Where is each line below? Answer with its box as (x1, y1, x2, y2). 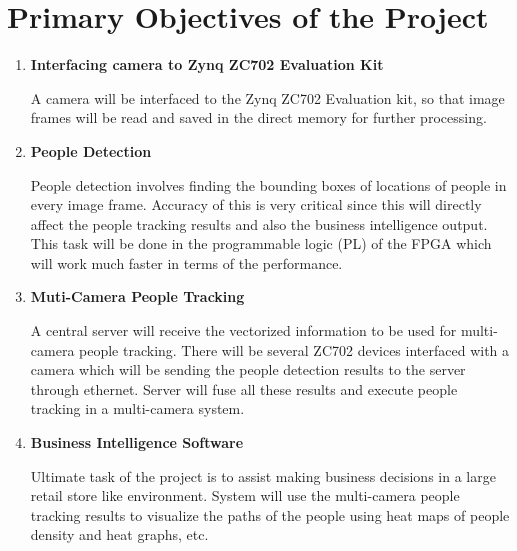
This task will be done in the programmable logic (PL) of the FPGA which (30, 233, 492, 254)
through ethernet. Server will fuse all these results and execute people (30, 378, 458, 399)
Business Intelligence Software (30, 432, 244, 453)
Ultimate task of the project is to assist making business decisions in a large (30, 465, 496, 486)
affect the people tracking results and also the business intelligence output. (30, 213, 488, 234)
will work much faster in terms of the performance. (30, 252, 343, 273)
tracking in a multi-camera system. (30, 398, 245, 419)
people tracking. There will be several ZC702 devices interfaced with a (79, 339, 510, 360)
